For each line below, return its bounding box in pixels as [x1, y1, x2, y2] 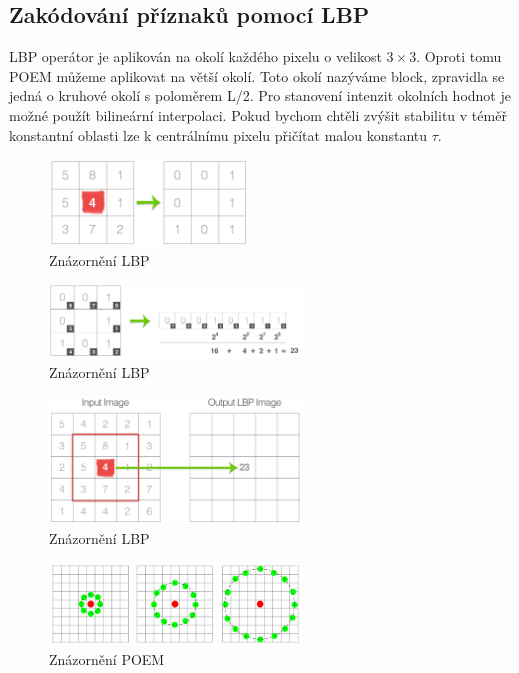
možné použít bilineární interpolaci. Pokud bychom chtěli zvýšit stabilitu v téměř [9, 104, 507, 125]
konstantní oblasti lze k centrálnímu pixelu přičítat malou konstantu [9, 124, 428, 145]
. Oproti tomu [416, 46, 502, 67]
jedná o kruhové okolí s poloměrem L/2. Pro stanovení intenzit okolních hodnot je [9, 85, 511, 106]
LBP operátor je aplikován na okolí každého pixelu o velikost [9, 46, 382, 67]
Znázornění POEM [49, 649, 165, 670]
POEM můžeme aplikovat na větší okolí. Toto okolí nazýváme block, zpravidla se [9, 65, 505, 86]
